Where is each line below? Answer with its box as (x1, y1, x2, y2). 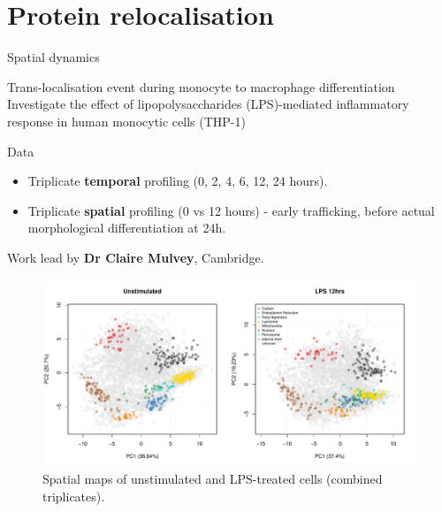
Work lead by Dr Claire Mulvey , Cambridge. (7, 248, 264, 266)
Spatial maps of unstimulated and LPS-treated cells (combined (42, 470, 383, 488)
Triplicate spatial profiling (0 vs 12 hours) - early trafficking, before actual (27, 201, 435, 219)
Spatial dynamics (7, 48, 100, 66)
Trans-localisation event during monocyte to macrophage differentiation (7, 77, 395, 96)
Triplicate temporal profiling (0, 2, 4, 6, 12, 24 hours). (27, 172, 328, 190)
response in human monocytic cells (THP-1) (7, 111, 246, 130)
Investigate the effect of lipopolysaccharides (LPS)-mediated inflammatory (7, 95, 409, 113)
